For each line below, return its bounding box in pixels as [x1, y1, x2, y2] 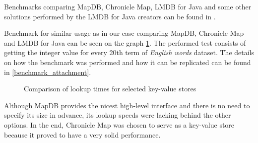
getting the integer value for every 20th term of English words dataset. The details [4, 47, 254, 58]
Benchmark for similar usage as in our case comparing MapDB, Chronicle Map [4, 28, 244, 38]
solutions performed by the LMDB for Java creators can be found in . [4, 11, 216, 21]
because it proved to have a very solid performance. [4, 129, 161, 140]
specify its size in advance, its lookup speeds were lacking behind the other [4, 110, 231, 120]
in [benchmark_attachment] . [4, 67, 91, 77]
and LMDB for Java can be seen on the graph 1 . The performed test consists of [4, 37, 246, 48]
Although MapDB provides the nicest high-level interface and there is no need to [4, 100, 250, 110]
